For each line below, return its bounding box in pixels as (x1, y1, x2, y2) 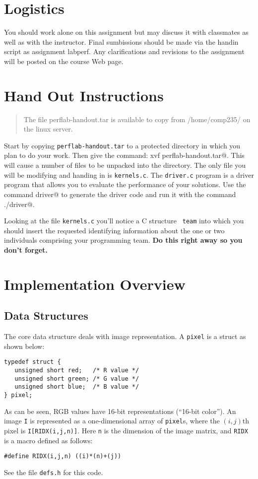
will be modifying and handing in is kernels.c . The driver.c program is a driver (4, 169, 254, 180)
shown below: (4, 341, 45, 351)
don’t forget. (4, 244, 48, 255)
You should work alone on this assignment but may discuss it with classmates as (4, 27, 249, 37)
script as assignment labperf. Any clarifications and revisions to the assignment (4, 46, 245, 57)
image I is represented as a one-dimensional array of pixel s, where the (4, 415, 220, 426)
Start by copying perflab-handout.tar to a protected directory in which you (4, 140, 241, 150)
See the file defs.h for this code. (4, 467, 103, 477)
